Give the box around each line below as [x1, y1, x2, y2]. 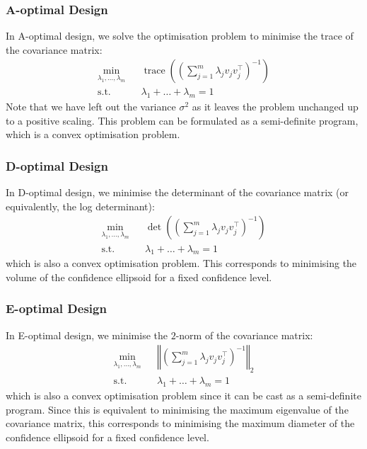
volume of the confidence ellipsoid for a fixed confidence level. [6, 269, 272, 284]
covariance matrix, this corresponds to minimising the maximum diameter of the [6, 416, 355, 431]
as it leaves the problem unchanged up [192, 99, 359, 114]
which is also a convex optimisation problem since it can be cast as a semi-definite [6, 387, 361, 402]
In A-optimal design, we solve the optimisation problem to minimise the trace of [6, 28, 354, 43]
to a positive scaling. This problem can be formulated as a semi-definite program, [6, 113, 359, 127]
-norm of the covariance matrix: [175, 327, 313, 342]
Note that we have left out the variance [6, 99, 176, 114]
